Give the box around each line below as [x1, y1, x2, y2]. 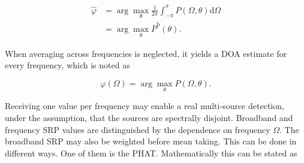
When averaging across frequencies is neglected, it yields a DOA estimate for [5, 47, 287, 59]
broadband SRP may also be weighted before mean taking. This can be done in [5, 135, 297, 147]
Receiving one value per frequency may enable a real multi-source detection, [5, 99, 284, 112]
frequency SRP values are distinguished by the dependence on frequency [5, 123, 270, 135]
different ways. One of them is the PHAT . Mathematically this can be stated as [5, 146, 297, 159]
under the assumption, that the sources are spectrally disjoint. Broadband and [5, 111, 293, 123]
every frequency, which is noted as [5, 59, 130, 71]
